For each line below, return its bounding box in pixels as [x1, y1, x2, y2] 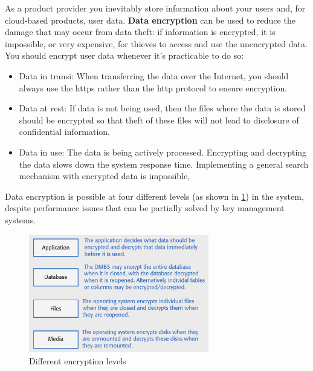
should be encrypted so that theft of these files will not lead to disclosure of [19, 113, 299, 126]
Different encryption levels [29, 354, 126, 367]
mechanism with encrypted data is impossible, [19, 169, 190, 182]
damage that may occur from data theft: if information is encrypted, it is [5, 25, 276, 38]
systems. [5, 213, 36, 226]
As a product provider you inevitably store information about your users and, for [5, 2, 306, 14]
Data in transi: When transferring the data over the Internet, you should [19, 69, 289, 82]
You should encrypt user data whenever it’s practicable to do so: [5, 49, 244, 62]
